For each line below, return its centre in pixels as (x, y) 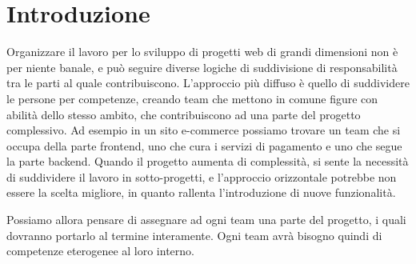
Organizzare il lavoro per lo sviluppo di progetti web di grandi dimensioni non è (202, 52)
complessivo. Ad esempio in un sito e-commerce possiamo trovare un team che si (204, 130)
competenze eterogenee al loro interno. (100, 251)
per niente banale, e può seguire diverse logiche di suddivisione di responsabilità (202, 67)
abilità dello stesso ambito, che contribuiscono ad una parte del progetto (184, 114)
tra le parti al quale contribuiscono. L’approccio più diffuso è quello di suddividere (208, 83)
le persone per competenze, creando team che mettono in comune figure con (192, 98)
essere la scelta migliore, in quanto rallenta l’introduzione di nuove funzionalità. (201, 192)
